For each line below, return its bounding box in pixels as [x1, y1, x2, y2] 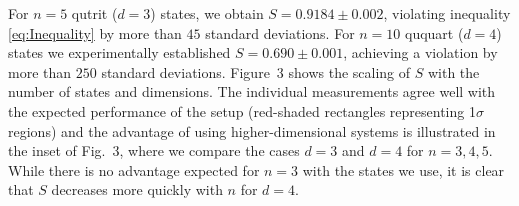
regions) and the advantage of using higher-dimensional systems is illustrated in [8, 120, 496, 141]
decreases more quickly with [51, 179, 223, 200]
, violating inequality [383, 3, 511, 23]
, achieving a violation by [343, 42, 498, 63]
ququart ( [405, 22, 464, 43]
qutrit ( [71, 3, 118, 23]
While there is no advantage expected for [8, 159, 260, 180]
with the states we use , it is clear [302, 159, 505, 180]
